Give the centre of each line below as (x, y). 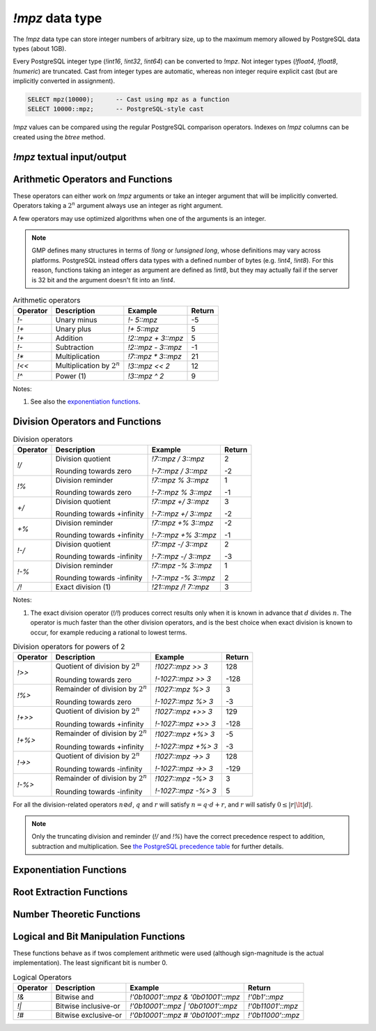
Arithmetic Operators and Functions (93, 179)
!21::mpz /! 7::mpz (180, 587)
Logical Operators (42, 977)
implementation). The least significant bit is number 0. (90, 963)
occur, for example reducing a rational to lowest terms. (109, 632)
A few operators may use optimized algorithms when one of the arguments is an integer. (139, 218)
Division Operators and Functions (87, 421)
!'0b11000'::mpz (274, 1015)
